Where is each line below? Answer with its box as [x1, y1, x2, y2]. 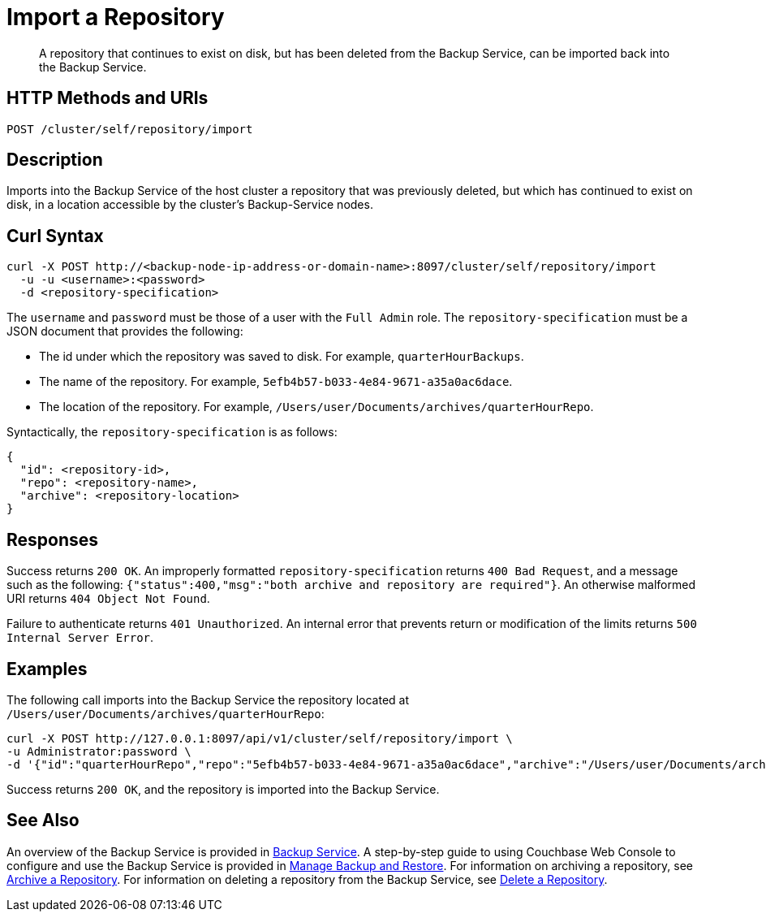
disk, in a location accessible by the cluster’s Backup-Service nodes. [6, 197, 373, 212]
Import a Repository [6, 3, 225, 31]
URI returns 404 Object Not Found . [6, 591, 210, 606]
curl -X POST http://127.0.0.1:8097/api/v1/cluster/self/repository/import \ [6, 731, 513, 745]
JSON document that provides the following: [6, 324, 243, 339]
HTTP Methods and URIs [6, 88, 209, 109]
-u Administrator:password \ [6, 744, 191, 758]
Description [6, 149, 103, 171]
